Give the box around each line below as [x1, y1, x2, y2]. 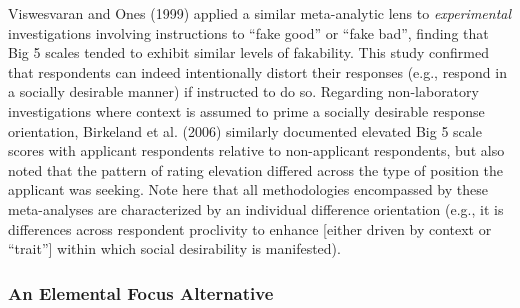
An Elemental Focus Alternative [8, 280, 274, 305]
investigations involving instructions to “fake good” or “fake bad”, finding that [8, 22, 489, 43]
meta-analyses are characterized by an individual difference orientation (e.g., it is [8, 198, 504, 219]
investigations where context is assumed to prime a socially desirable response [8, 100, 485, 121]
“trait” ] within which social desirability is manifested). [8, 238, 341, 259]
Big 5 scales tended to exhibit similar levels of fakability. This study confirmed [8, 42, 490, 63]
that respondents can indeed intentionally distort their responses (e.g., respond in [8, 61, 507, 82]
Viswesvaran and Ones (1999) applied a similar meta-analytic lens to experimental [8, 3, 512, 23]
